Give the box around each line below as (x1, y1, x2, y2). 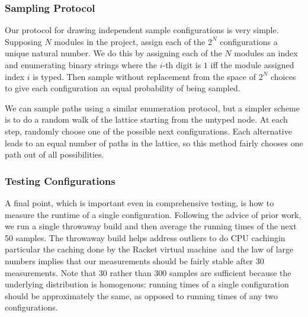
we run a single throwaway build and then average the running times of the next (5, 220, 297, 232)
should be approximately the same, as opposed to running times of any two (5, 289, 278, 302)
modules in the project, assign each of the (54, 35, 206, 47)
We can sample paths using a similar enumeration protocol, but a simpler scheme (5, 101, 300, 114)
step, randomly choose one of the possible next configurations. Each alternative (5, 124, 292, 137)
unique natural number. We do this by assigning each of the (5, 47, 222, 59)
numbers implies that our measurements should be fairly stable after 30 (5, 254, 264, 267)
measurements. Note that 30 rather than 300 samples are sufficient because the (5, 266, 291, 278)
